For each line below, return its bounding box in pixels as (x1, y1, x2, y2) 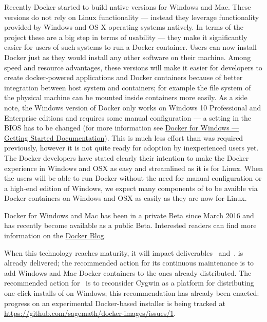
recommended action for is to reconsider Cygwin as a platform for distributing (4, 277, 254, 288)
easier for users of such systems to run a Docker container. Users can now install (4, 42, 257, 52)
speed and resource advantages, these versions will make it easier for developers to (4, 62, 262, 72)
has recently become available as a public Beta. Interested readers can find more (4, 220, 257, 231)
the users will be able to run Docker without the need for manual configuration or (4, 173, 262, 183)
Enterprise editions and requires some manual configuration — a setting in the (4, 112, 252, 123)
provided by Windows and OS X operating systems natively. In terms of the (4, 22, 244, 32)
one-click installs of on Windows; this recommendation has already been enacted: (4, 288, 259, 298)
